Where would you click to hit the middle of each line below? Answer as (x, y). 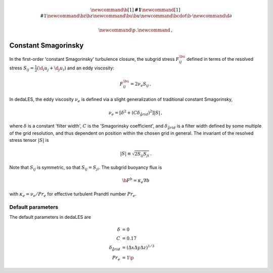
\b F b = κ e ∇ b (136, 181)
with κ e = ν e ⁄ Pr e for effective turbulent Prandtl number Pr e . (73, 194)
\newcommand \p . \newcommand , (135, 30)
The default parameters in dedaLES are (50, 217)
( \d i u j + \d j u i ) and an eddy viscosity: (76, 69)
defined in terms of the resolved (220, 59)
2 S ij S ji (142, 154)
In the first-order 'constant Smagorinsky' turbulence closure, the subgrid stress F (94, 59)
